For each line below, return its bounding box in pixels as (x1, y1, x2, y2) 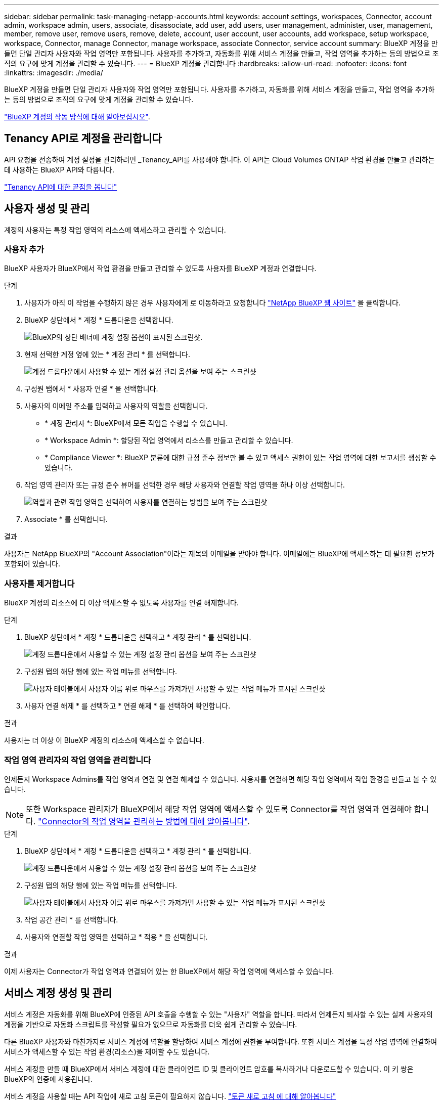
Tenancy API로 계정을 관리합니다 (4, 132, 162, 145)
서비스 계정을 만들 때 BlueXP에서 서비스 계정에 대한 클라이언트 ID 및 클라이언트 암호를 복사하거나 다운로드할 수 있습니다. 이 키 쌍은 (4, 1064, 414, 1073)
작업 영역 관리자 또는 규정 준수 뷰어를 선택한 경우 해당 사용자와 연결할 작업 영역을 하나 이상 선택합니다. (24, 480, 345, 490)
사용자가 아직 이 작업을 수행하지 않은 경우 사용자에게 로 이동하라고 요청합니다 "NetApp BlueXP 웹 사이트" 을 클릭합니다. (24, 298, 401, 307)
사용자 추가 (4, 244, 45, 255)
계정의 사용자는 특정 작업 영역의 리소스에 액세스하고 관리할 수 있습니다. (4, 225, 226, 234)
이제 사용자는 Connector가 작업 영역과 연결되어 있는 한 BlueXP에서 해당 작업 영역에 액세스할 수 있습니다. (4, 966, 334, 976)
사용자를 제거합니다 (4, 578, 75, 589)
